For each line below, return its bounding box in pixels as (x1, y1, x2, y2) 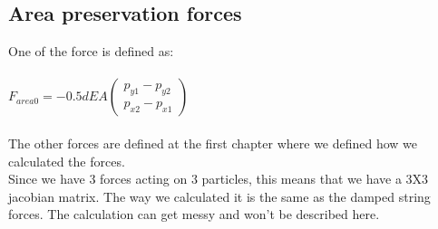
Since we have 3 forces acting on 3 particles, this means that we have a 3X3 (8, 169, 429, 188)
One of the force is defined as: (8, 42, 174, 61)
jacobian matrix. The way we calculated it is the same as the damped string (8, 186, 431, 205)
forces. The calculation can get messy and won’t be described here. (8, 205, 380, 224)
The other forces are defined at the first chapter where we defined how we (8, 133, 418, 152)
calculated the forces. (8, 151, 125, 170)
